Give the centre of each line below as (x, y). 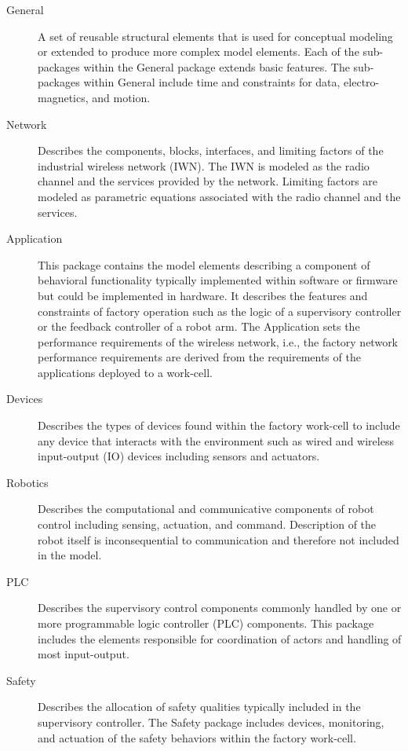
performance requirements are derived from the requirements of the (199, 357)
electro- (362, 82)
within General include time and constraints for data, (212, 82)
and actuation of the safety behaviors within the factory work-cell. (197, 737)
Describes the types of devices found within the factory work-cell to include (219, 425)
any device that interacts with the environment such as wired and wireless (216, 440)
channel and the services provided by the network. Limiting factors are (208, 181)
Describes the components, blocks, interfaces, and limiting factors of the (211, 150)
